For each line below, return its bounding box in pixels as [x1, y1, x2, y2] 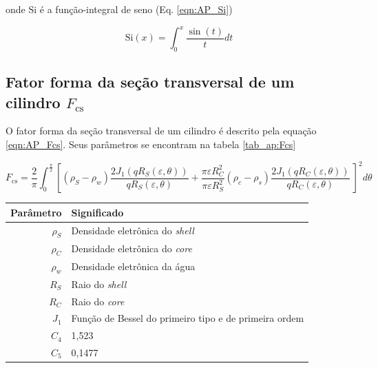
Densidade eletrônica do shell [71, 223, 194, 238]
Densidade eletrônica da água [71, 259, 196, 274]
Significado [71, 205, 124, 219]
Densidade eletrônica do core [71, 241, 192, 256]
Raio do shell [71, 276, 127, 291]
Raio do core [71, 294, 125, 308]
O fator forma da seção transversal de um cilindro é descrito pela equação [6, 123, 317, 138]
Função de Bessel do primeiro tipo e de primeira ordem [71, 311, 304, 325]
